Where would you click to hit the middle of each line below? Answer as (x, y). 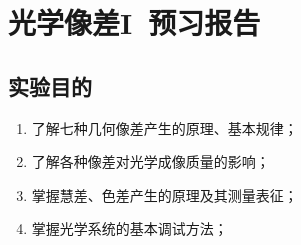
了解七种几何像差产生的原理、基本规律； (164, 127)
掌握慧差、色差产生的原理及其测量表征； (164, 194)
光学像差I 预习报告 (134, 22)
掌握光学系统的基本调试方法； (129, 228)
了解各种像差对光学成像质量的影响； (150, 161)
